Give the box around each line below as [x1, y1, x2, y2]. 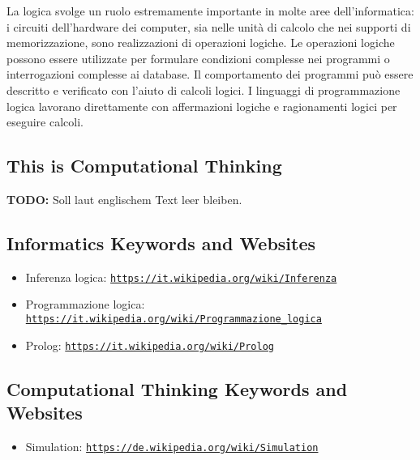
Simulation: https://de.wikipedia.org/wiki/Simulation [25, 437, 319, 454]
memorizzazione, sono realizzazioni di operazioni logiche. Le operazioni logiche [6, 34, 395, 51]
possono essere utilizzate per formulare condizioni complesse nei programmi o [6, 49, 390, 66]
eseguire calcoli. [6, 113, 84, 130]
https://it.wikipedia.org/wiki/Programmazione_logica [25, 313, 322, 325]
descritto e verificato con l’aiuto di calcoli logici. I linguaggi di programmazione [6, 81, 401, 98]
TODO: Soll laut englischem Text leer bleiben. [6, 190, 242, 207]
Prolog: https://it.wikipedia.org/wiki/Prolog [25, 336, 274, 353]
